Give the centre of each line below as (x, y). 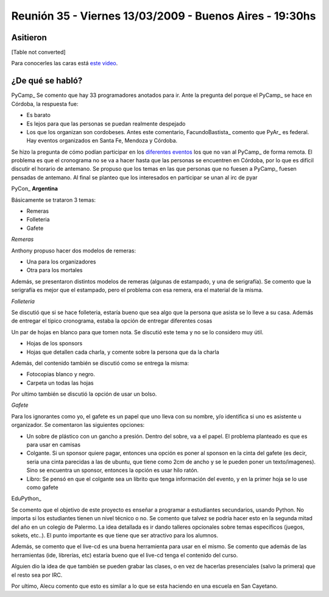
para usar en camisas (54, 445)
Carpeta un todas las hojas (60, 383)
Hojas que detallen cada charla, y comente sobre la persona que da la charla (123, 352)
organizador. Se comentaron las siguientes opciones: (78, 425)
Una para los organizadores (61, 262)
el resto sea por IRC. (37, 575)
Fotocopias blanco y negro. (61, 374)
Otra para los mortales (55, 270)
